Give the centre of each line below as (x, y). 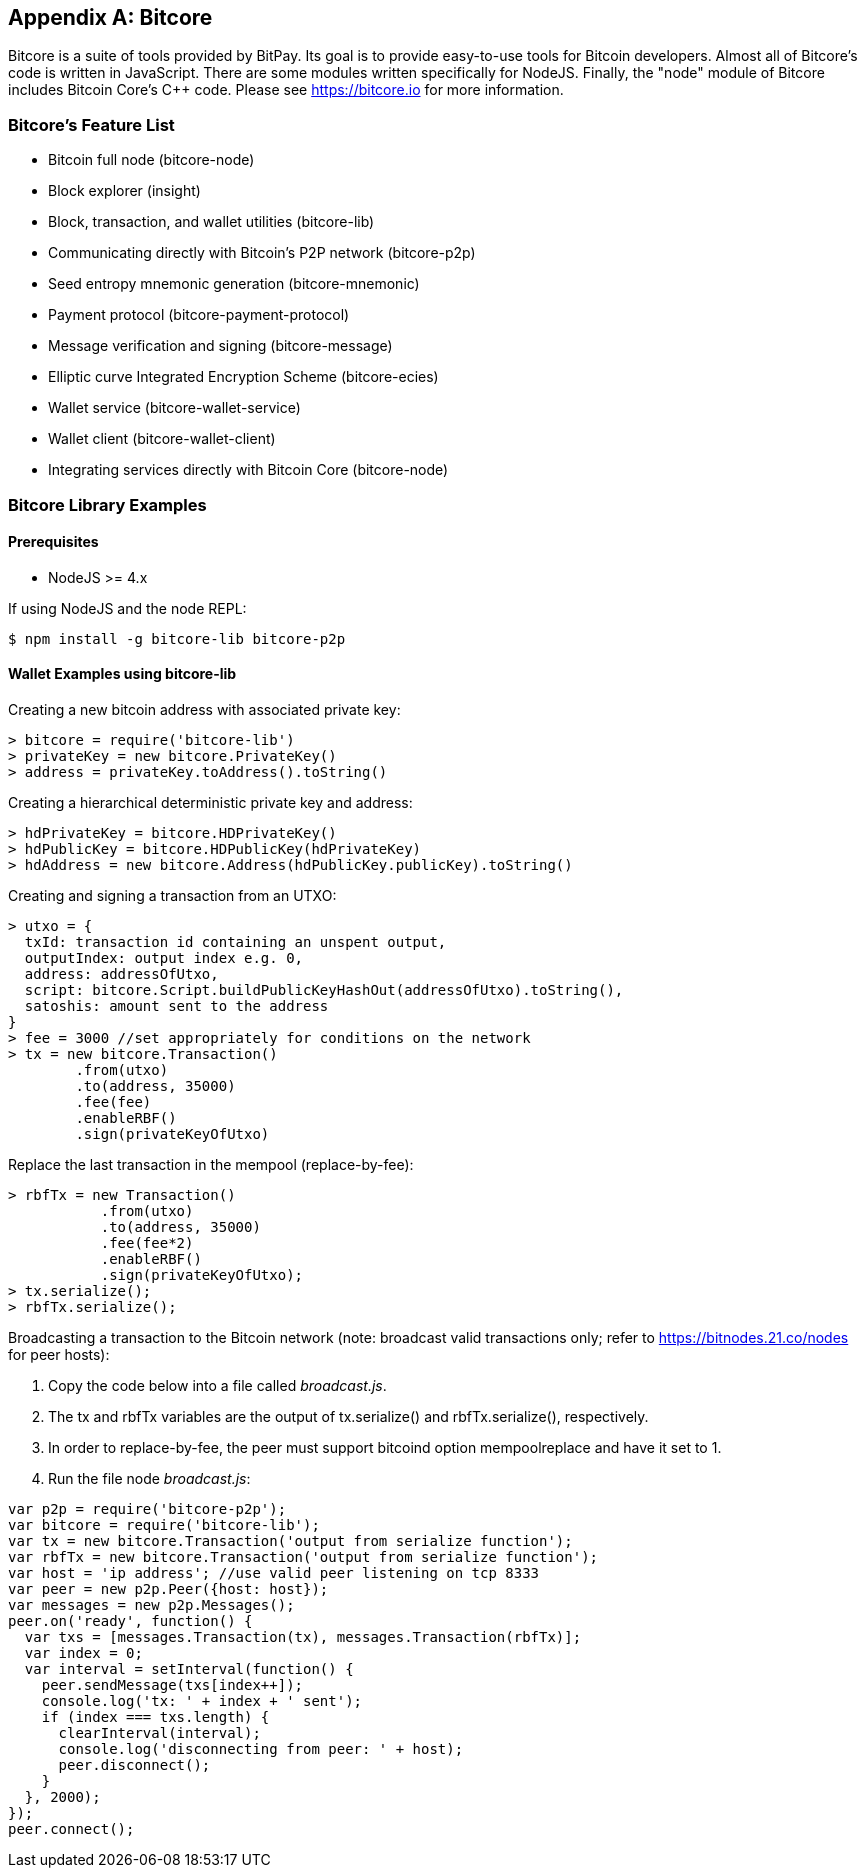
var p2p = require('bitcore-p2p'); (147, 1508)
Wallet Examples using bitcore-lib (122, 674)
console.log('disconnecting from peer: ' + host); (261, 1748)
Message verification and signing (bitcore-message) (220, 346)
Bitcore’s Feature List (91, 124)
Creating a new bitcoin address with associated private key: (204, 709)
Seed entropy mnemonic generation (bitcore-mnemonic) (234, 284)
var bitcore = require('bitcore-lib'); (164, 1524)
